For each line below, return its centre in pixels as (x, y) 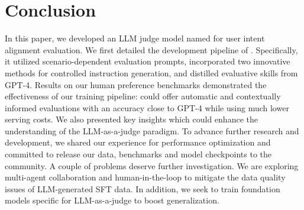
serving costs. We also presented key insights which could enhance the (131, 119)
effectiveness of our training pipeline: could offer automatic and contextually (143, 96)
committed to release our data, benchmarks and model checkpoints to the (138, 154)
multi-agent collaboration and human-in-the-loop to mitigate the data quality (145, 177)
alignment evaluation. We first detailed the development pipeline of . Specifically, (151, 49)
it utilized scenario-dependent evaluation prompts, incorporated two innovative (148, 61)
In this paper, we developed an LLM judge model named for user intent (135, 38)
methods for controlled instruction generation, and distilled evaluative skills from (151, 72)
